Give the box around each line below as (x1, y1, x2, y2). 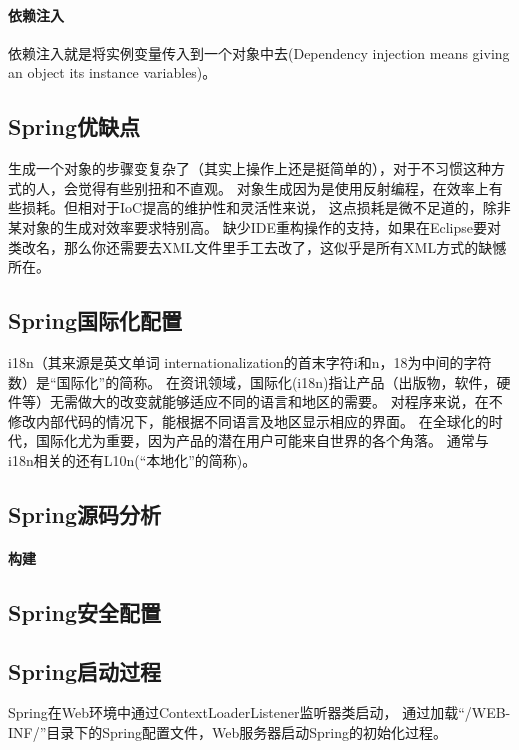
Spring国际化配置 (8, 305, 182, 336)
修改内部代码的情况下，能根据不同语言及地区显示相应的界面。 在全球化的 (8, 410, 489, 431)
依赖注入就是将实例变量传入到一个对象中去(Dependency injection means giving (8, 42, 510, 63)
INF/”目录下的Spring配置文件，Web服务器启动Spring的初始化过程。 (8, 722, 447, 743)
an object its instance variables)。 (8, 62, 217, 83)
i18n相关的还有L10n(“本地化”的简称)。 (8, 449, 257, 470)
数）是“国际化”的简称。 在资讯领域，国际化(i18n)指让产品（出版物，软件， (8, 371, 497, 392)
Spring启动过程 (8, 655, 161, 686)
